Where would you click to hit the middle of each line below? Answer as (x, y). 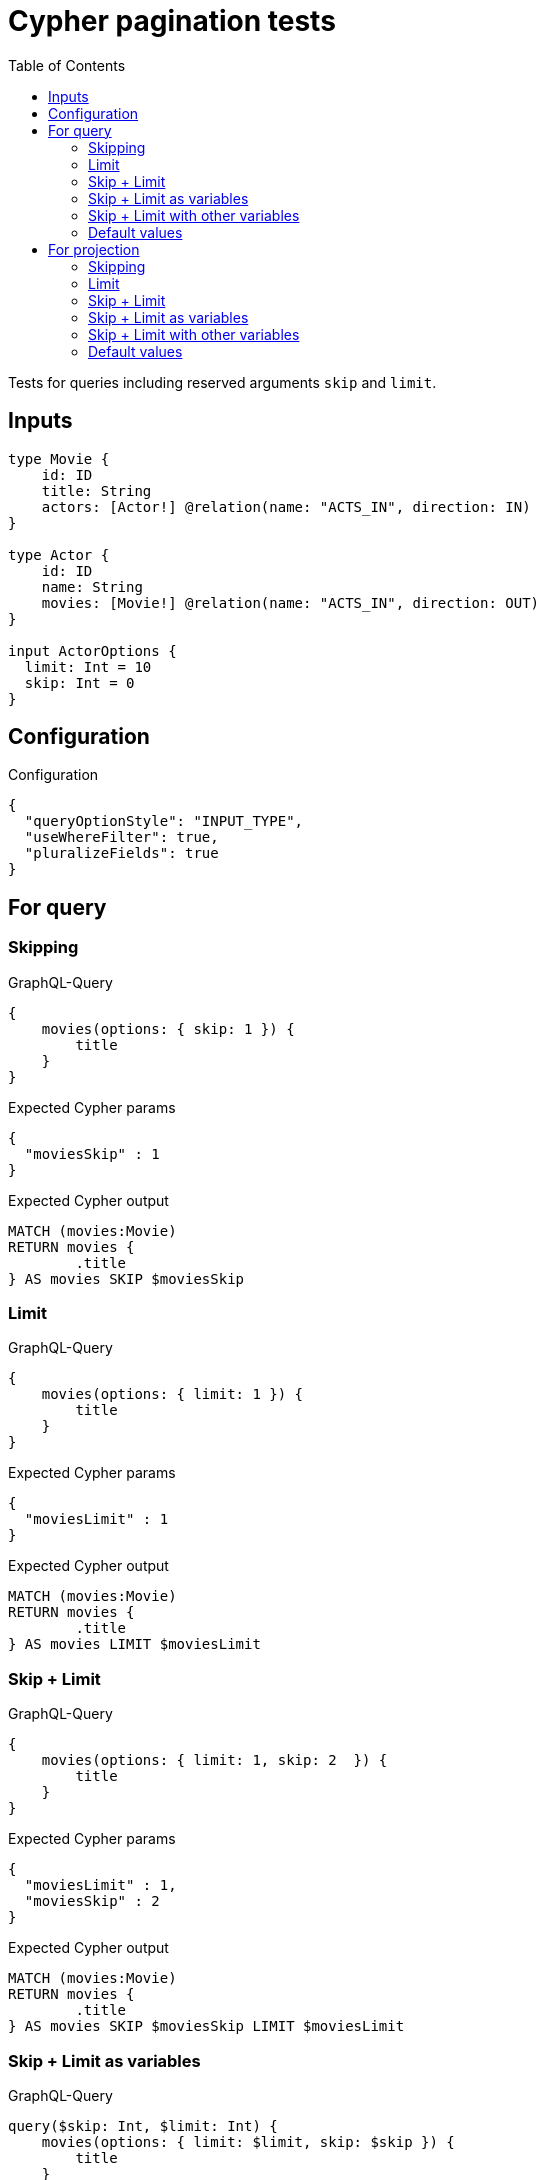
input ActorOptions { (92, 650)
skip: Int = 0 (79, 682)
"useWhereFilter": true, (121, 837)
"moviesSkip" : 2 (92, 1901)
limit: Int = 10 (88, 666)
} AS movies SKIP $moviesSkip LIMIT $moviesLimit (206, 2026)
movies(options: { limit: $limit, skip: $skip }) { (248, 2141)
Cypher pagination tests (172, 21)
